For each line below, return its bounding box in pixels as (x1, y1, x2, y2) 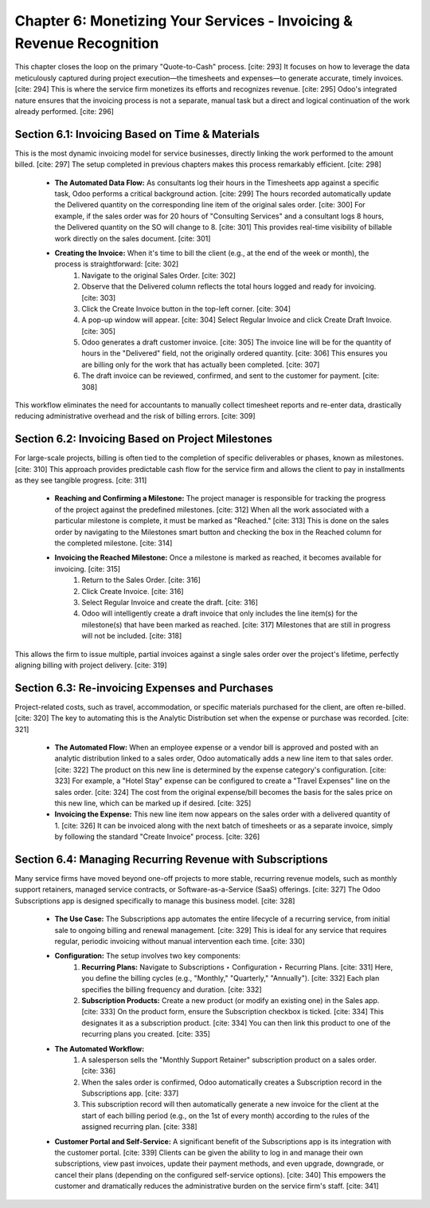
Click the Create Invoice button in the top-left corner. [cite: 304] (81, 304, 291, 313)
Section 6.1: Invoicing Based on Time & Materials (14, 128, 260, 141)
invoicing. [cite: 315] (54, 564, 121, 573)
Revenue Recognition (14, 34, 159, 52)
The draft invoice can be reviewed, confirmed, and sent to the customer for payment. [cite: (81, 371, 380, 380)
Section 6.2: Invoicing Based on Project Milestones (14, 432, 273, 446)
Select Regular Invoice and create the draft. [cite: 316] (81, 598, 259, 607)
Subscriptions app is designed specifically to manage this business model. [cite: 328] (14, 895, 295, 905)
